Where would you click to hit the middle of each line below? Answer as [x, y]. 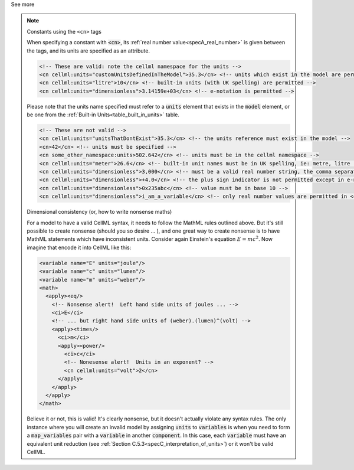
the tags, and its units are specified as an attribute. [88, 51]
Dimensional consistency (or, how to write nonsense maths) [99, 212]
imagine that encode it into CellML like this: [79, 247]
